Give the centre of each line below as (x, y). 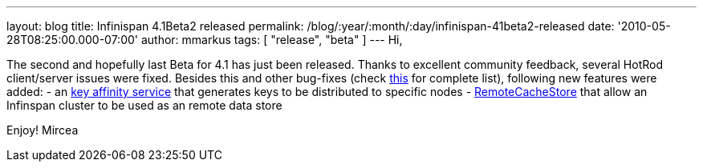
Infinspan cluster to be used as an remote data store (144, 105)
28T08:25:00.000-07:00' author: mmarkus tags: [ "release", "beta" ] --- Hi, (205, 40)
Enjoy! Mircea (43, 130)
